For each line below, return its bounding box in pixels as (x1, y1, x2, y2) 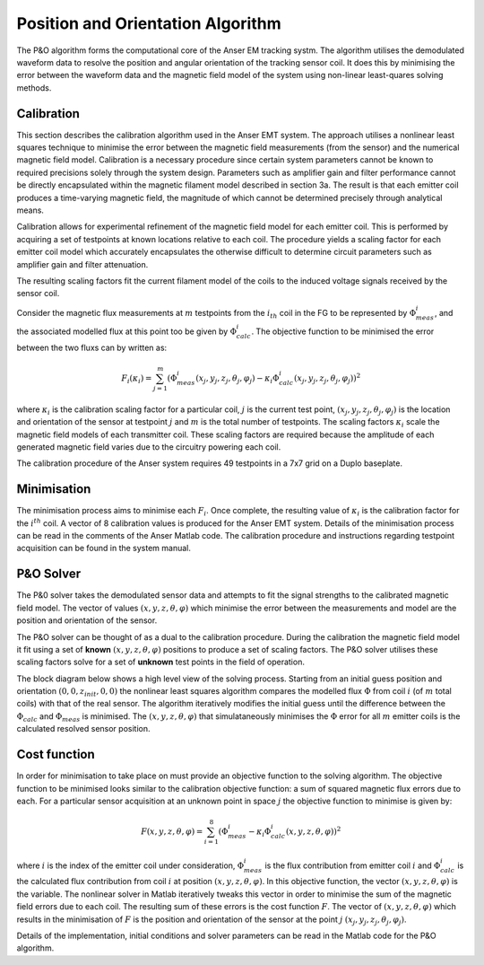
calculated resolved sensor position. (16, 724, 151, 734)
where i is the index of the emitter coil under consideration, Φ (16, 860, 245, 871)
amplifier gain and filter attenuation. (16, 259, 149, 269)
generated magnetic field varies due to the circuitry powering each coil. (16, 441, 281, 452)
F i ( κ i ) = (121, 373, 152, 385)
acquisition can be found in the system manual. (16, 543, 192, 554)
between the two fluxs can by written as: (16, 342, 168, 353)
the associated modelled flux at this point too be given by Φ (16, 326, 238, 337)
